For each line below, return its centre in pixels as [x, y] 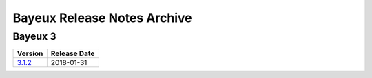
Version [30, 53]
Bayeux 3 [34, 36]
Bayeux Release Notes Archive [102, 18]
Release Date [73, 53]
